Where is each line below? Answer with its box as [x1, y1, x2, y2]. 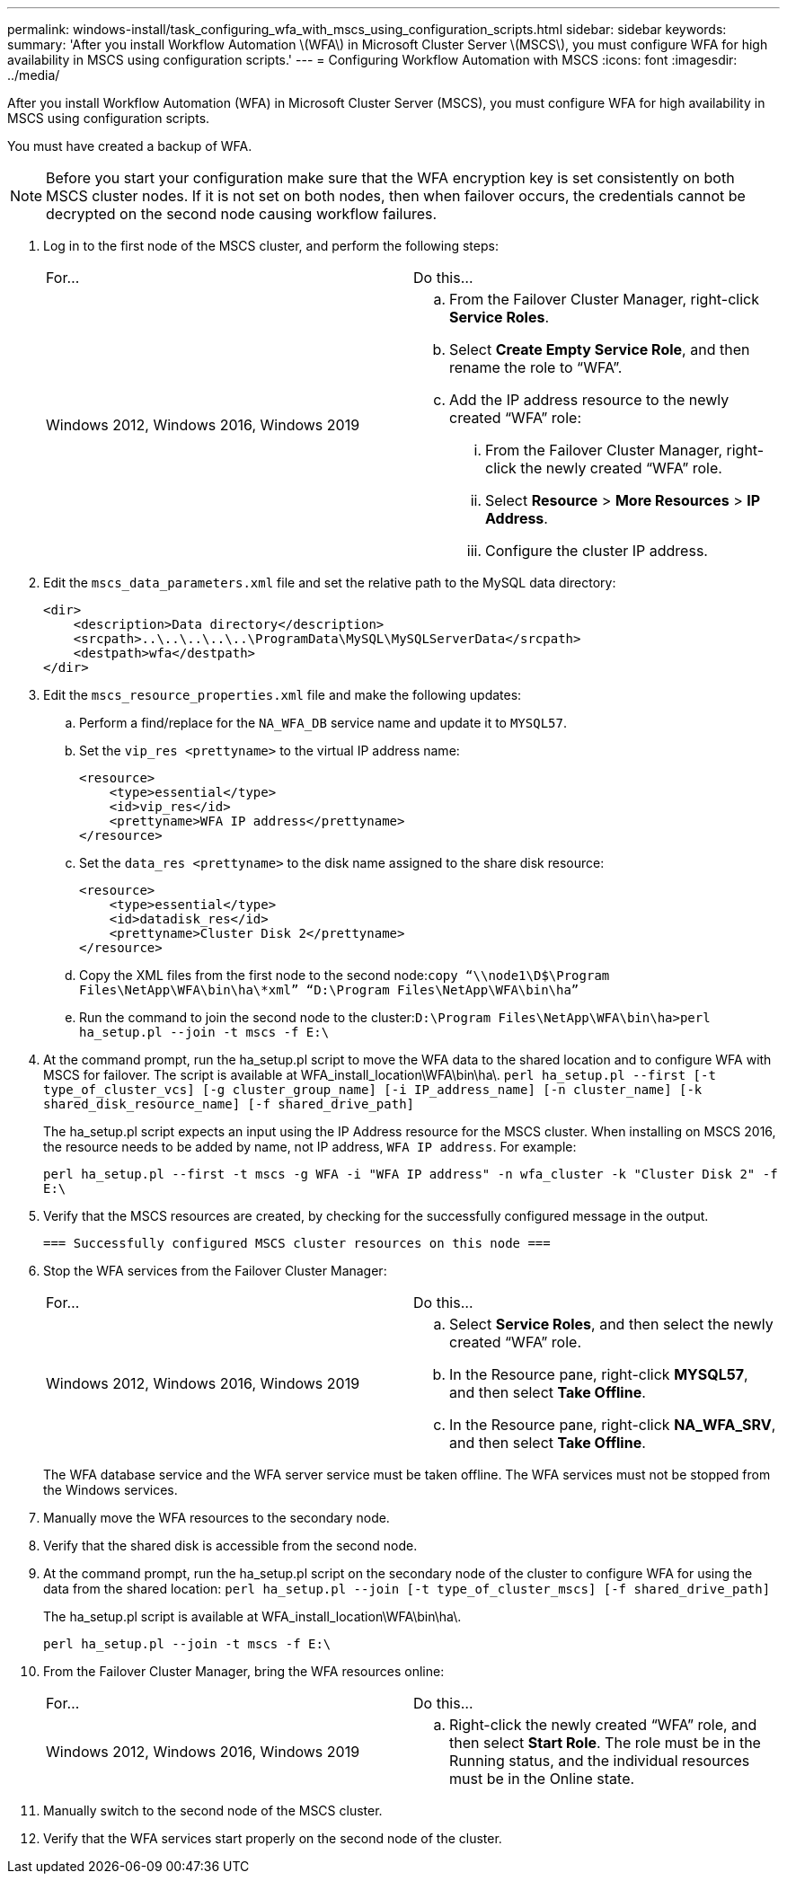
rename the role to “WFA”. [449, 358, 623, 376]
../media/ [7, 67, 60, 83]
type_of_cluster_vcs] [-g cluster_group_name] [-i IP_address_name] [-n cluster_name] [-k [43, 1082, 703, 1097]
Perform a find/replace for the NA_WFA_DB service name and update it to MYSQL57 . [79, 715, 567, 730]
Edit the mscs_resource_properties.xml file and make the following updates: [43, 687, 522, 702]
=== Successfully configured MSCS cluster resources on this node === [43, 1236, 551, 1250]
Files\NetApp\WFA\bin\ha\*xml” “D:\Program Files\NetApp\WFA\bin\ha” [79, 983, 579, 997]
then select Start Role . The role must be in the [449, 1734, 761, 1752]
